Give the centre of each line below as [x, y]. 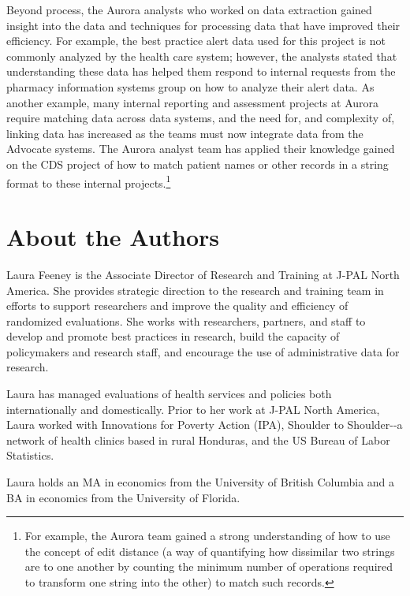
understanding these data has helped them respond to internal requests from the [201, 71]
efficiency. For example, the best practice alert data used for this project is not [196, 41]
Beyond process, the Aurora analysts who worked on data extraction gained [189, 9]
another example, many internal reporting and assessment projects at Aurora [192, 102]
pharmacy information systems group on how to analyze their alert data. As [190, 86]
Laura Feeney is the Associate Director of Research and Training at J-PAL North [203, 274]
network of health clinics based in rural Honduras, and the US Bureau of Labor [198, 440]
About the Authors [113, 236]
